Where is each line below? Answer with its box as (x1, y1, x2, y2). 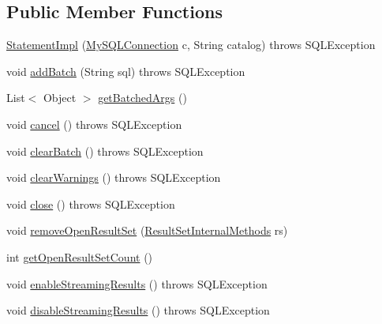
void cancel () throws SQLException (6, 115, 182, 132)
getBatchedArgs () (98, 89, 187, 106)
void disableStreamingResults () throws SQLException (6, 302, 270, 318)
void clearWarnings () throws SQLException (6, 169, 221, 186)
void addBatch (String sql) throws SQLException (6, 62, 245, 79)
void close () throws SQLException (6, 195, 175, 212)
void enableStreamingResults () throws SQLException (6, 275, 268, 292)
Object (43, 89, 77, 106)
